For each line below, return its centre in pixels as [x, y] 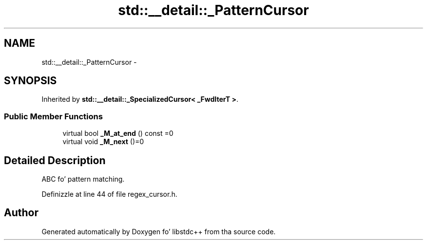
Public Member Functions [53, 116]
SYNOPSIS [30, 81]
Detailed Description [55, 160]
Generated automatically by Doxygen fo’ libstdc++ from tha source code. [159, 231]
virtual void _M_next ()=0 [103, 142]
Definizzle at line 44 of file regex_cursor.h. [109, 194]
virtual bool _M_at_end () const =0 [118, 133]
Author [21, 213]
